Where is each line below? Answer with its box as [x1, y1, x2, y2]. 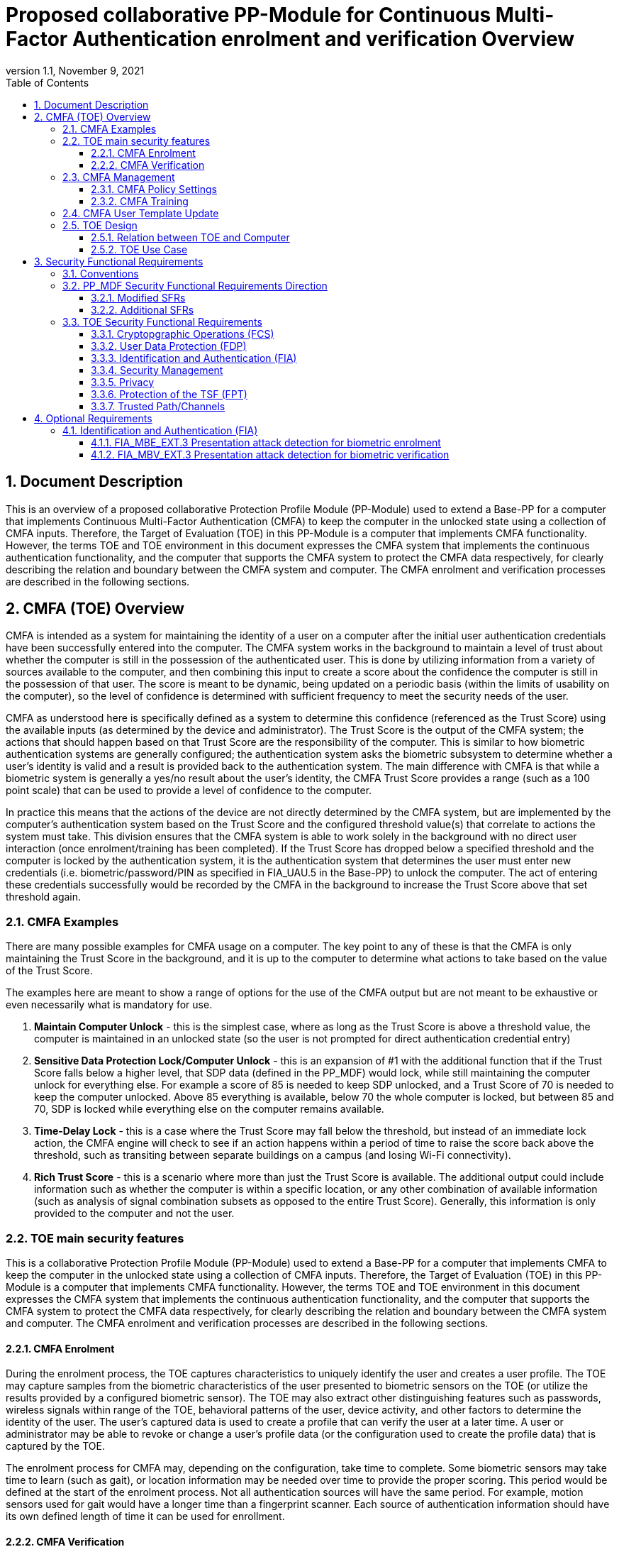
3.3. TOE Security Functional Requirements [62, 315, 262, 328]
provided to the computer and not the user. [34, 1207, 235, 1220]
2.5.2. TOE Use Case [91, 243, 188, 255]
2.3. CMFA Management [62, 170, 175, 183]
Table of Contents [6, 76, 89, 89]
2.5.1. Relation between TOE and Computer [91, 231, 290, 243]
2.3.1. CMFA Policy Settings [91, 182, 217, 195]
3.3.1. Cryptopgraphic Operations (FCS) [91, 327, 274, 340]
